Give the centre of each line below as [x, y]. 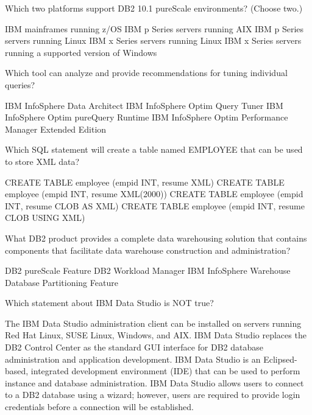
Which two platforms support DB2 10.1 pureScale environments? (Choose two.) [154, 8]
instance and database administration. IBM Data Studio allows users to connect [154, 382]
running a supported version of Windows [81, 52]
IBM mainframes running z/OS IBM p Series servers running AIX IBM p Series [154, 28]
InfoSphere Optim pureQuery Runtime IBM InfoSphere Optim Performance [147, 117]
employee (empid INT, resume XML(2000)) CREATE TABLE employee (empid [154, 194]
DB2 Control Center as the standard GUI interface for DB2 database [134, 347]
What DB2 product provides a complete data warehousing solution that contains [156, 238]
